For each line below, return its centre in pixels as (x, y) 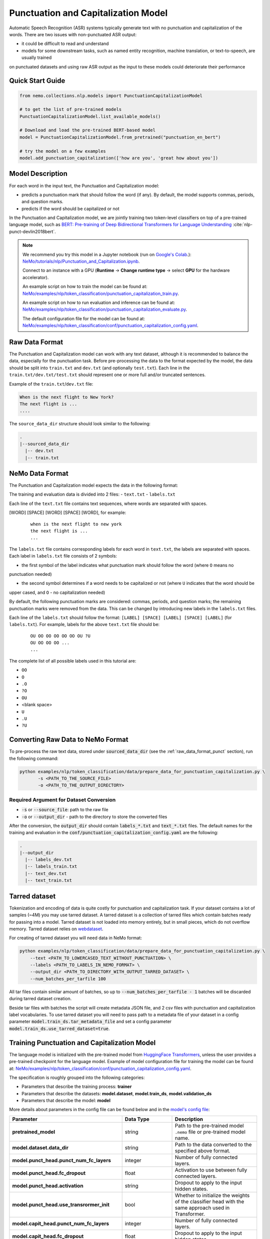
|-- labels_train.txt (51, 867)
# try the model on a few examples (63, 151)
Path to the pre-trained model (209, 1126)
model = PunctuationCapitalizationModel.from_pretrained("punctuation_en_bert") (120, 137)
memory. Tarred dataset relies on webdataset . (56, 929)
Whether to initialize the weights (212, 1195)
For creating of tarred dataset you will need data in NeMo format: (76, 938)
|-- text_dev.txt (46, 873)
